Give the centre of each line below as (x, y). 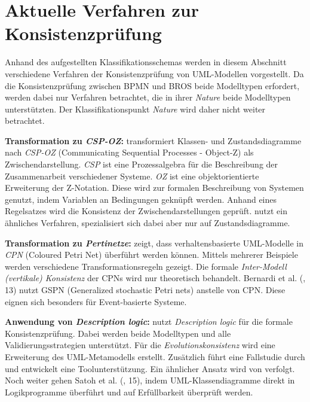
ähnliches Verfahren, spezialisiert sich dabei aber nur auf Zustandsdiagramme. (148, 223)
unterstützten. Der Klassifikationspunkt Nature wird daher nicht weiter (135, 109)
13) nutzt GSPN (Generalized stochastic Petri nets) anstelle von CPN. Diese (145, 290)
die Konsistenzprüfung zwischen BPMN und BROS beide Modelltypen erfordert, (152, 85)
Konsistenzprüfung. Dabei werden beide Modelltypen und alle (118, 333)
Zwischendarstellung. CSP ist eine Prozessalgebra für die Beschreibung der (142, 164)
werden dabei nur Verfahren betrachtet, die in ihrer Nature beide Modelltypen (148, 97)
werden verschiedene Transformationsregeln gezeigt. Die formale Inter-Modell (146, 266)
